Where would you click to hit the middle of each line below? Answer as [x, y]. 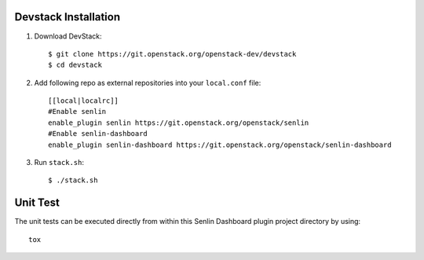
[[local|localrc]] [84, 101]
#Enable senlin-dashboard [98, 134]
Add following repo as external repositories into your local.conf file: [148, 82]
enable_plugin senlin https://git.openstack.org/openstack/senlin [179, 123]
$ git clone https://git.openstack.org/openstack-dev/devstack [172, 54]
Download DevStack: [68, 36]
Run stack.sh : [59, 163]
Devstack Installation [68, 17]
